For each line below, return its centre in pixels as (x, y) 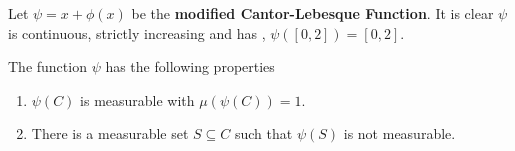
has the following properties (190, 66)
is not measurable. (399, 133)
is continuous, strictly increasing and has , (137, 32)
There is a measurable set (110, 133)
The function (47, 66)
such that (263, 133)
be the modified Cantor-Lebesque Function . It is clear (312, 13)
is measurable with (137, 99)
